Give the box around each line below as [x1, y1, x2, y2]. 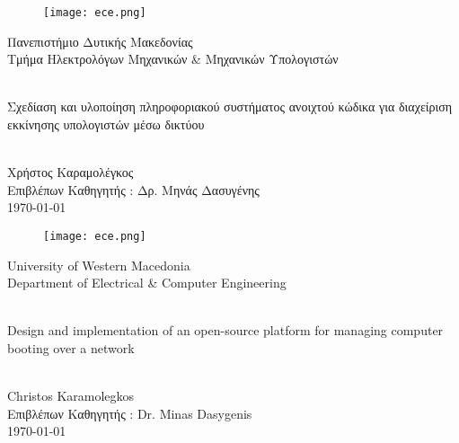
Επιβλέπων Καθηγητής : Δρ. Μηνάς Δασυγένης [7, 180, 260, 199]
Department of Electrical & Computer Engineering [7, 273, 287, 292]
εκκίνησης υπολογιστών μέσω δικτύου [7, 115, 205, 134]
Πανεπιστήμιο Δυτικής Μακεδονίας [7, 31, 193, 50]
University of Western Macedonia [7, 255, 190, 274]
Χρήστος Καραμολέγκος [7, 163, 134, 182]
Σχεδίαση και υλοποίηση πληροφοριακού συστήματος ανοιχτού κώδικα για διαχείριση [7, 97, 453, 116]
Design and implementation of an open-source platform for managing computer [7, 321, 444, 340]
